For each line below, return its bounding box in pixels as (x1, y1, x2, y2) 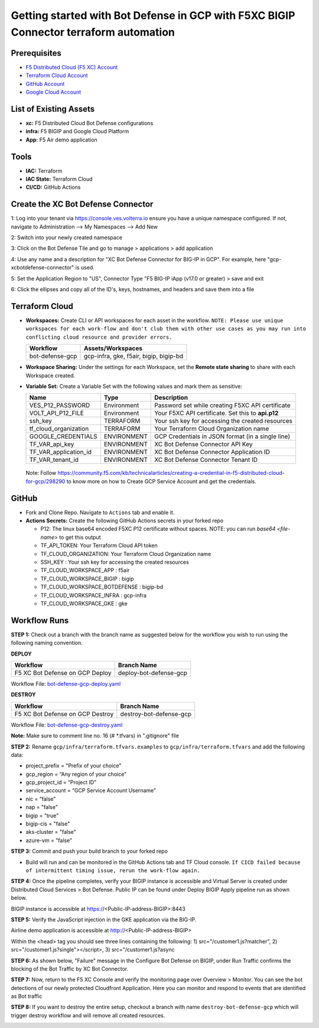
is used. (75, 264, 95, 271)
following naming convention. (11, 640, 83, 647)
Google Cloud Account (25, 89, 82, 96)
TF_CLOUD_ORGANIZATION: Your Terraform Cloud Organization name (40, 550, 211, 557)
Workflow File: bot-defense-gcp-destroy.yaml (11, 721, 123, 728)
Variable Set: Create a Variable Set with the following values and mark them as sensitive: (25, 383, 242, 390)
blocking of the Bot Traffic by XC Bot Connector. (11, 965, 129, 972)
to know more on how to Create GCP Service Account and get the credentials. (66, 477, 257, 485)
